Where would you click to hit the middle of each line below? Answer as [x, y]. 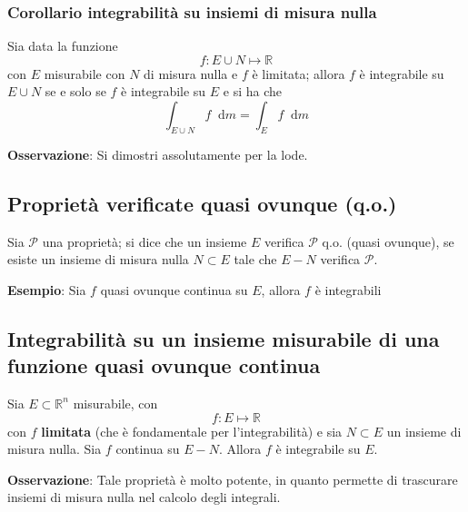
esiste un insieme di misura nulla [98, 259]
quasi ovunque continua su [174, 289]
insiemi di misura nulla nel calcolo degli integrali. [144, 497]
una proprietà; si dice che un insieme [144, 241]
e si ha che [253, 91]
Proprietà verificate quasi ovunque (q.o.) [202, 203]
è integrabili [348, 289]
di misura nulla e [191, 73]
